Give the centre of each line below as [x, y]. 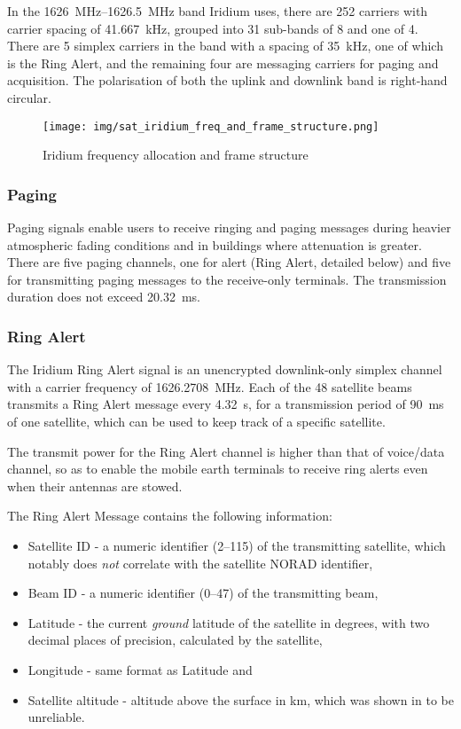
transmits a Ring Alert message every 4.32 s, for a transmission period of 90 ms [226, 404]
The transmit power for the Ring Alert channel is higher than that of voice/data [226, 451]
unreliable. [56, 717]
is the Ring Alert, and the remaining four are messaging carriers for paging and [223, 63]
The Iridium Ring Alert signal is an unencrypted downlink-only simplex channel [225, 369]
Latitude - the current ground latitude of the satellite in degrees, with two [229, 622]
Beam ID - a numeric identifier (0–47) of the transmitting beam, [203, 593]
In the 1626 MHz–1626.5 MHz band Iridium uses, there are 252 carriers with [218, 11]
